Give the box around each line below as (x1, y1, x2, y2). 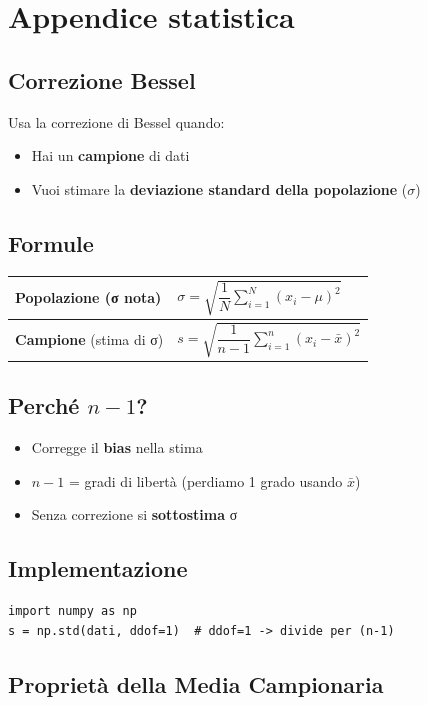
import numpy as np (8, 604, 137, 619)
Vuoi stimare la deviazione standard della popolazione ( (31, 178, 408, 199)
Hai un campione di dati (31, 145, 190, 166)
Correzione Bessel (8, 64, 196, 95)
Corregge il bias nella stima (31, 437, 203, 458)
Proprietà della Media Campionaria (8, 668, 384, 699)
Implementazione (8, 553, 188, 584)
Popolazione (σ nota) (15, 287, 162, 308)
